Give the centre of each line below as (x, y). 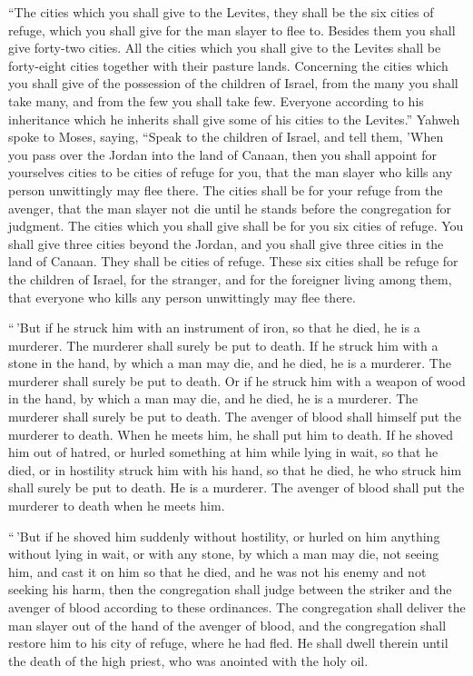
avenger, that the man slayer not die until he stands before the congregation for (230, 208)
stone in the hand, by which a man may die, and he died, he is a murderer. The (230, 363)
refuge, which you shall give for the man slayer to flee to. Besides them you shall (232, 30)
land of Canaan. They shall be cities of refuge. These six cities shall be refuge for (233, 261)
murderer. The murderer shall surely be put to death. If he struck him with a (223, 345)
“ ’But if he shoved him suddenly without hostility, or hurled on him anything (224, 536)
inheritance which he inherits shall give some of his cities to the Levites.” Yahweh (234, 119)
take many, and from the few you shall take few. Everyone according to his (216, 100)
